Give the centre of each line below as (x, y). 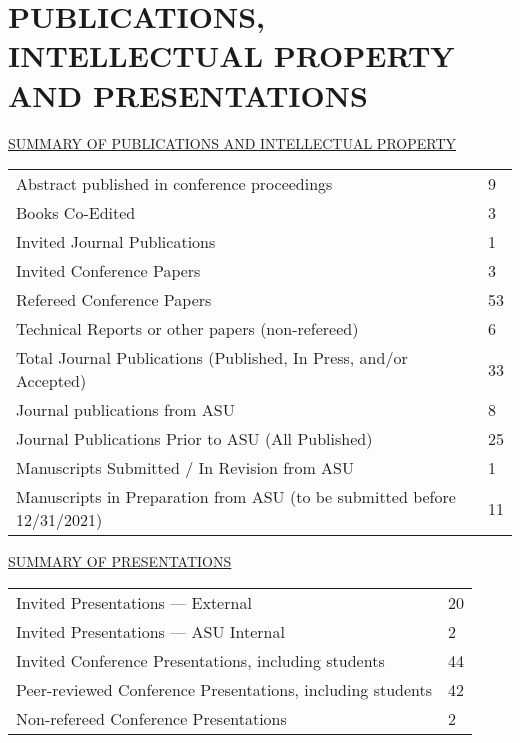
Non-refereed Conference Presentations (151, 718)
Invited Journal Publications (116, 242)
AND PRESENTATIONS (188, 94)
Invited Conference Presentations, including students (200, 660)
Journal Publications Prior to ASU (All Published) (194, 439)
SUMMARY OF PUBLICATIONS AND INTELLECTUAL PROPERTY (232, 142)
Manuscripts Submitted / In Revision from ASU (185, 468)
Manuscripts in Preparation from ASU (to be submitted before (236, 497)
